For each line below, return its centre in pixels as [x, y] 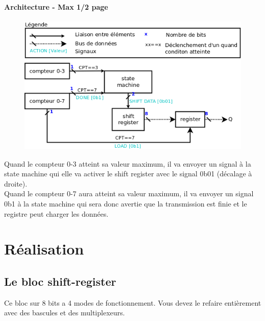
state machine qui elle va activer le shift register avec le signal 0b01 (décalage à [128, 174]
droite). [16, 183]
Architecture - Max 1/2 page [56, 6]
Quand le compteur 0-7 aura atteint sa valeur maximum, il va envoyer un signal [129, 193]
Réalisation [44, 249]
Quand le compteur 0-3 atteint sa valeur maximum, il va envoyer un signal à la [128, 163]
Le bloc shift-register [60, 281]
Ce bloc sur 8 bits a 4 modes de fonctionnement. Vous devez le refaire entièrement [133, 302]
